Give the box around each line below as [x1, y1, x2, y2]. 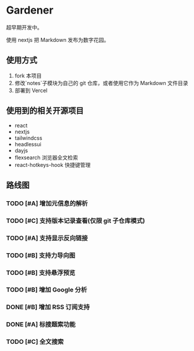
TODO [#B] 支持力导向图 [6, 251, 75, 260]
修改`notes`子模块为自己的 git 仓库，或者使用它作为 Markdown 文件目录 [14, 79, 189, 86]
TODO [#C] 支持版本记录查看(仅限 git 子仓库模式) [6, 216, 146, 225]
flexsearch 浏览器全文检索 [14, 154, 78, 161]
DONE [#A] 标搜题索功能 [6, 320, 75, 329]
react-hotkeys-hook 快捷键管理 [14, 161, 91, 168]
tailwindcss [14, 134, 42, 142]
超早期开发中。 [6, 24, 42, 31]
